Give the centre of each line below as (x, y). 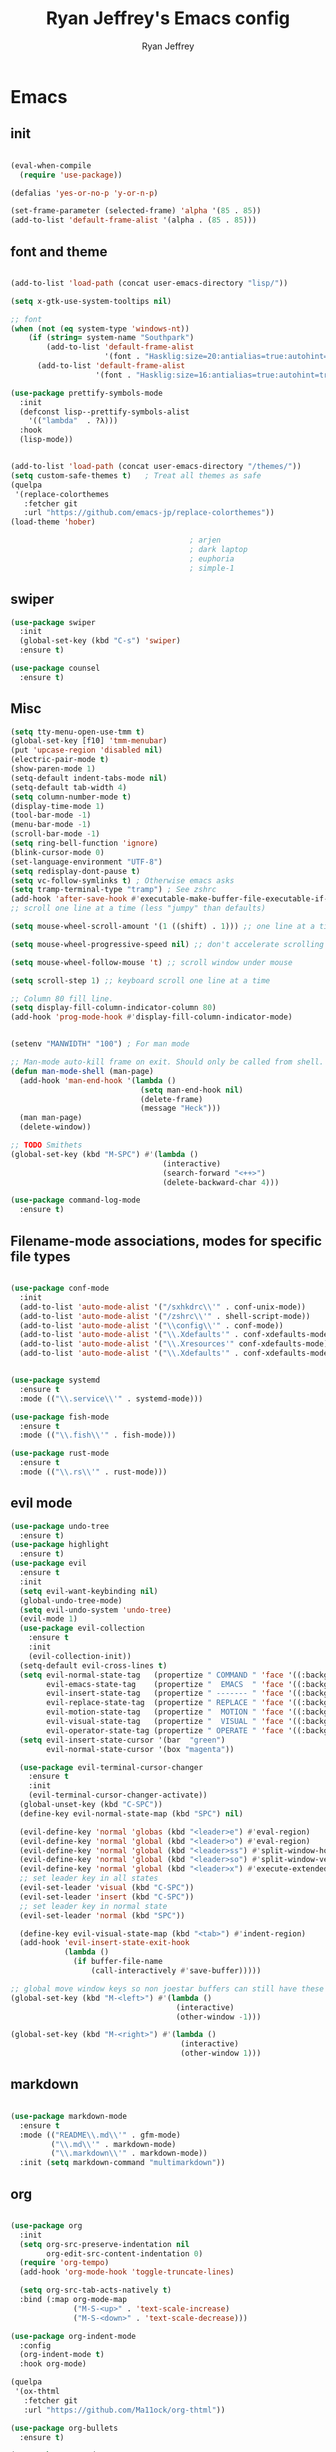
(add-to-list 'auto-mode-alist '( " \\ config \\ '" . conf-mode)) (151, 1325)
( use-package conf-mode (60, 1288)
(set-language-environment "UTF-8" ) (86, 862)
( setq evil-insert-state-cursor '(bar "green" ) (122, 1740)
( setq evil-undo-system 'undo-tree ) (95, 1610)
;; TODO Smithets (46, 1145)
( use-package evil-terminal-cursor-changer (111, 1767)
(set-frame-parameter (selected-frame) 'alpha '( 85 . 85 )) (136, 211)
